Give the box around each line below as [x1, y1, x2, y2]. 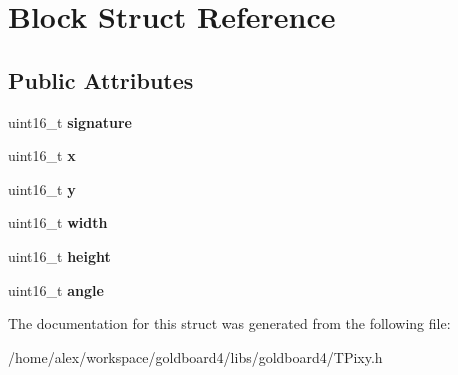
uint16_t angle [8, 279, 104, 300]
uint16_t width [8, 212, 108, 233]
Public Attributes [8, 64, 194, 95]
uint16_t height [8, 245, 111, 266]
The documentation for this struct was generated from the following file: [8, 313, 451, 334]
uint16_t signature [8, 111, 132, 132]
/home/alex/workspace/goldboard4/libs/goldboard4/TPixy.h [8, 346, 383, 367]
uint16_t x [8, 145, 76, 166]
